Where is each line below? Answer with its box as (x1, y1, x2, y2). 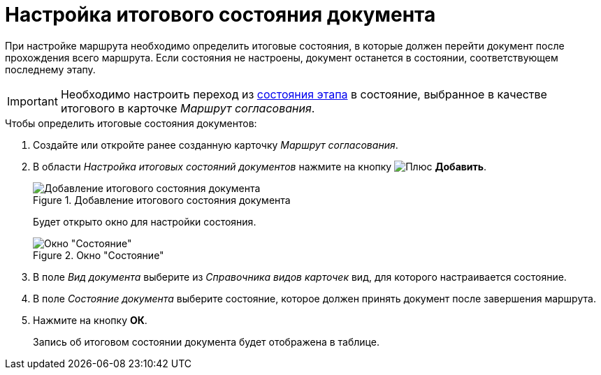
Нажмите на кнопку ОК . (33, 314, 147, 326)
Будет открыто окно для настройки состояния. (33, 215, 256, 228)
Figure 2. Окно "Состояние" (33, 249, 164, 261)
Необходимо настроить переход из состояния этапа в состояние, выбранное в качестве (60, 87, 547, 101)
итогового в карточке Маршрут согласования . (60, 101, 315, 115)
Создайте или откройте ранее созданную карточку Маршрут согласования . (33, 138, 398, 151)
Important (7, 94, 58, 108)
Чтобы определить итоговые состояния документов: (5, 117, 257, 129)
